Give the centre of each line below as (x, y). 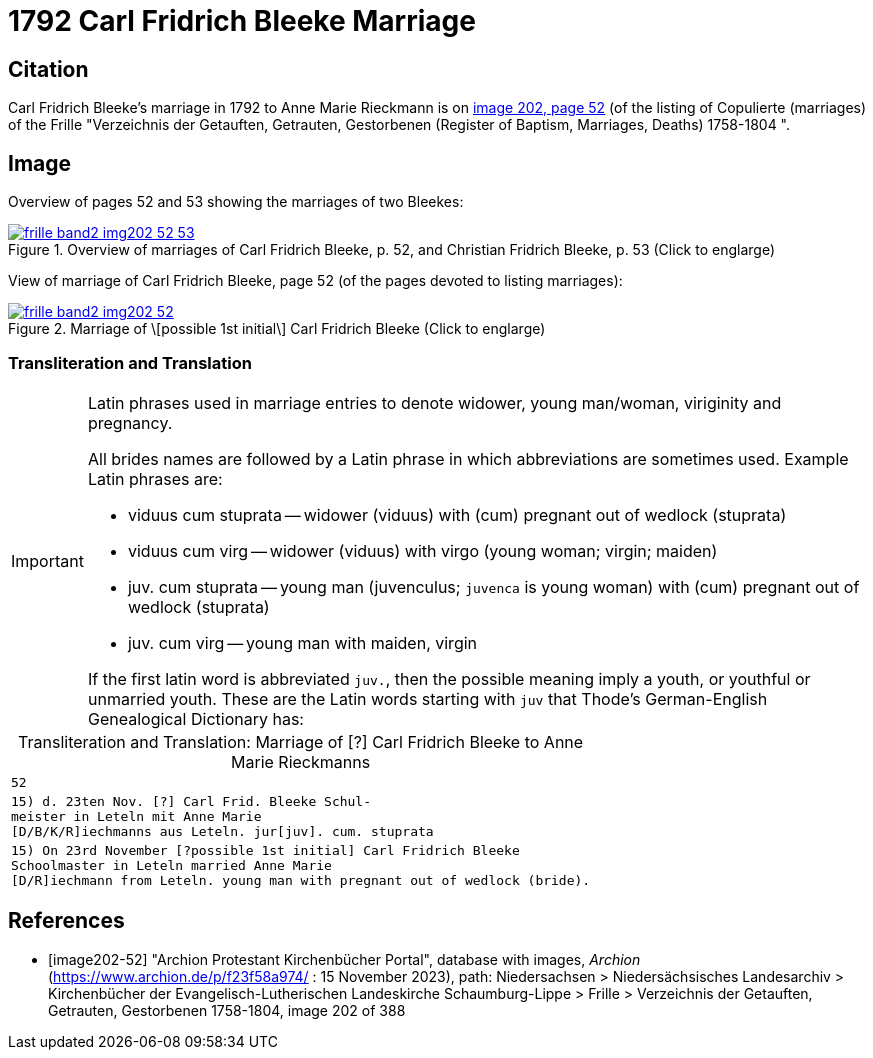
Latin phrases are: (155, 478)
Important (47, 560)
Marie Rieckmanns (301, 761)
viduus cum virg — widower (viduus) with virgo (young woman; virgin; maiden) (422, 550)
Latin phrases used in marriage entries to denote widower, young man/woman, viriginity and (434, 402)
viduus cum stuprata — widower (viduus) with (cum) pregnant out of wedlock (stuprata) (457, 514)
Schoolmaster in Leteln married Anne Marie (171, 865)
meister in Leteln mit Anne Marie (136, 816)
